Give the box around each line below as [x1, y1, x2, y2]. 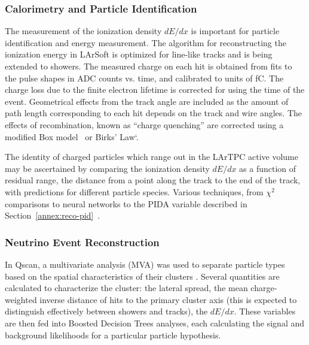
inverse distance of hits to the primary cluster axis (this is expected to [39, 293, 297, 305]
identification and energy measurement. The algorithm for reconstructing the [5, 36, 286, 49]
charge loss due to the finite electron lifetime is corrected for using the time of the [5, 83, 305, 96]
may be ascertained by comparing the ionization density [5, 162, 210, 174]
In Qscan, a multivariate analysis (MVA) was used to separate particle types [5, 258, 285, 270]
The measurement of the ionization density [5, 25, 162, 37]
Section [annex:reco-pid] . [5, 209, 100, 222]
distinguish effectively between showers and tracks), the [5, 305, 208, 317]
